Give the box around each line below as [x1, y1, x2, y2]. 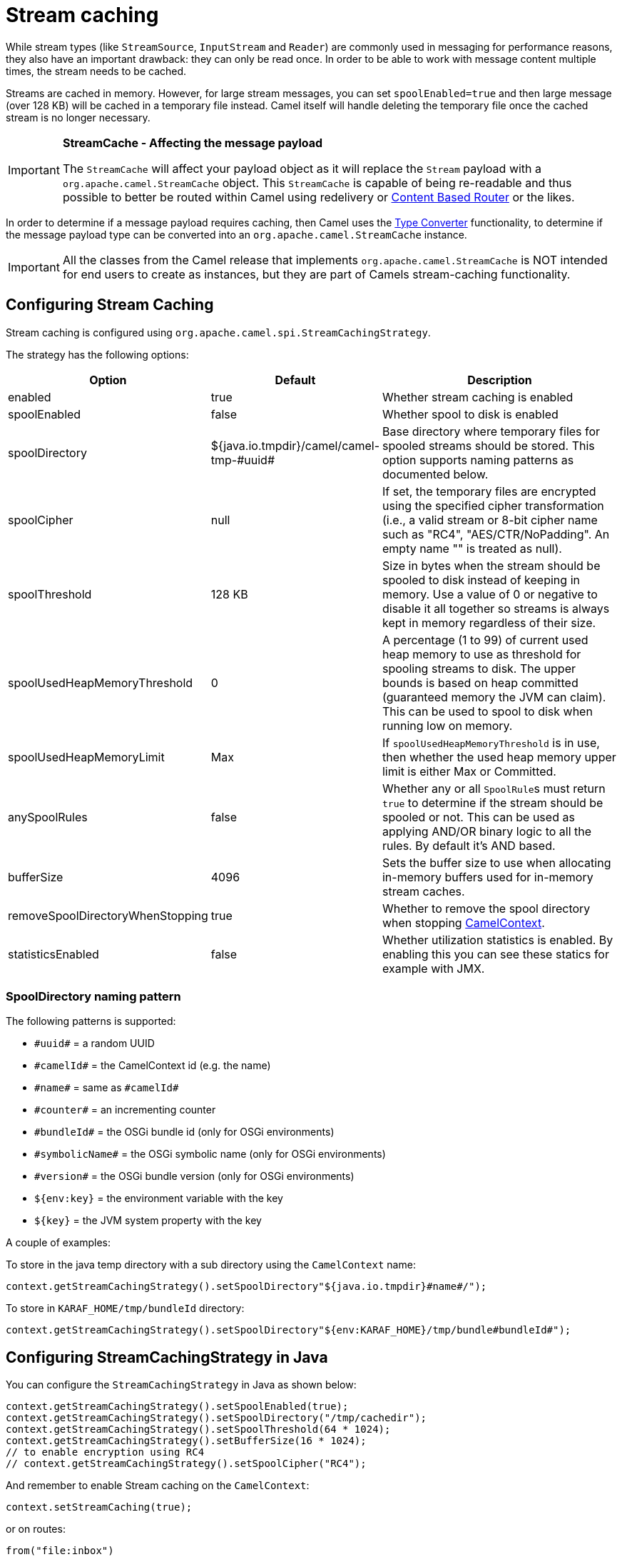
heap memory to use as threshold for [382, 646, 581, 661]
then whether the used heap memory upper [382, 749, 616, 764]
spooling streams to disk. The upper [382, 661, 576, 676]
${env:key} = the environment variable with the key [34, 1192, 283, 1205]
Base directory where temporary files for [382, 424, 601, 439]
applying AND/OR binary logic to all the [382, 823, 592, 838]
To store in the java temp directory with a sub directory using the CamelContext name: [6, 1258, 416, 1271]
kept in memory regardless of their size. [382, 615, 596, 630]
